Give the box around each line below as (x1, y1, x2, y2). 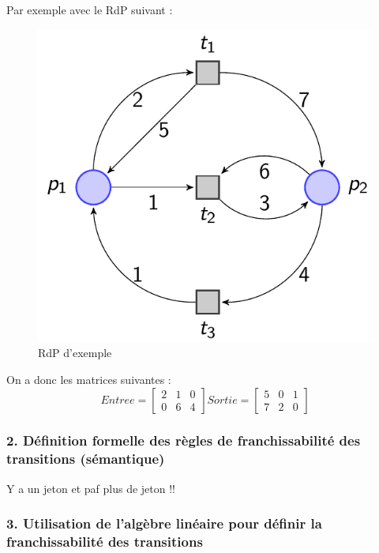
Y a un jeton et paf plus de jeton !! (6, 480, 175, 496)
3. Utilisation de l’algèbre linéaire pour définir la (6, 513, 322, 533)
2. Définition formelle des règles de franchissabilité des (6, 431, 361, 450)
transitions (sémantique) (6, 449, 165, 468)
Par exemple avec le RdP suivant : (6, 2, 173, 17)
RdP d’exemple (38, 344, 112, 361)
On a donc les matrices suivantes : (6, 371, 171, 387)
